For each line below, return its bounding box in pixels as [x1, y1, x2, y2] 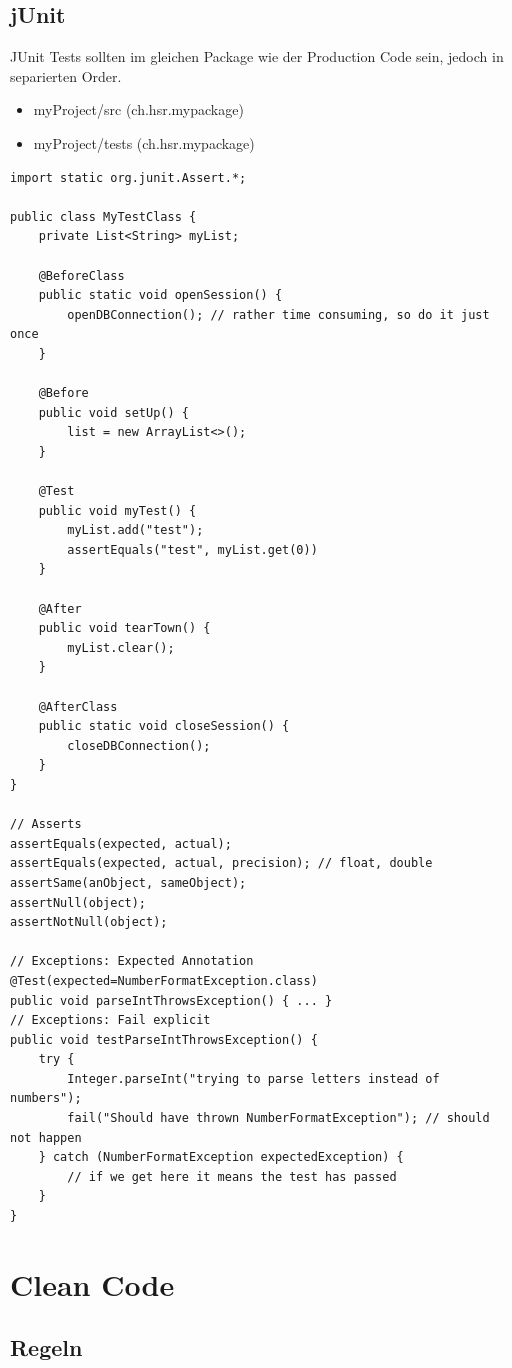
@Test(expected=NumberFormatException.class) [10, 973, 318, 988]
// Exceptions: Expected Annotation [10, 954, 254, 969]
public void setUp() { [38, 405, 189, 420]
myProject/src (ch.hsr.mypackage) [33, 99, 244, 120]
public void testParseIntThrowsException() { [10, 1032, 318, 1047]
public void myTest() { [38, 503, 197, 518]
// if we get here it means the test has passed [67, 1169, 397, 1184]
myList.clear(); [67, 640, 175, 655]
